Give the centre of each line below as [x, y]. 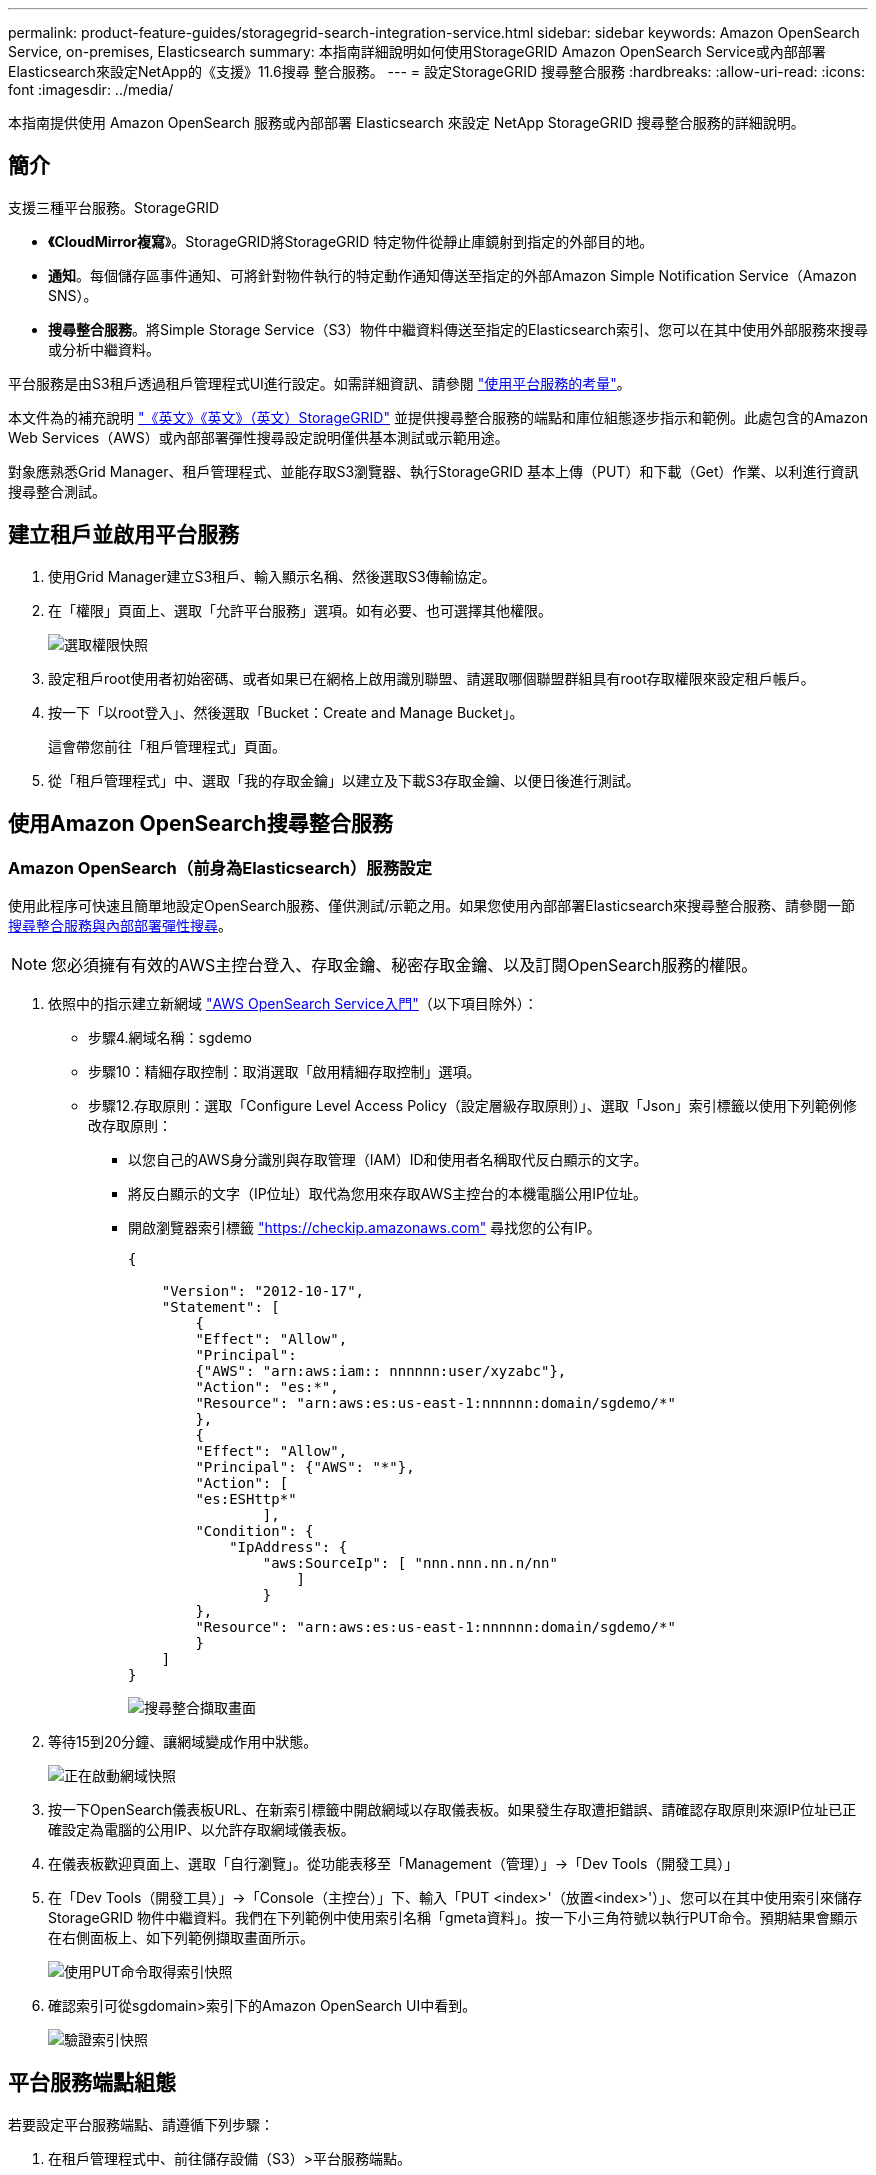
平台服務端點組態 [92, 2083]
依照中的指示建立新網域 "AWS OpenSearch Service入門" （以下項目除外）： [293, 1003]
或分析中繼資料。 [104, 349]
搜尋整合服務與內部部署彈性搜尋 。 [120, 925]
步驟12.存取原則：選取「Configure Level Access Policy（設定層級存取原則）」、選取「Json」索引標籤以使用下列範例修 [472, 1105]
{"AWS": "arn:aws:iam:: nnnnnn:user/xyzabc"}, [381, 1370]
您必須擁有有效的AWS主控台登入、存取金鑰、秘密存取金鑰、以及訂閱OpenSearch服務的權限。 [404, 964]
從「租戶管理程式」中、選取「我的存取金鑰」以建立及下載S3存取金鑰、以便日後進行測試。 [344, 780]
